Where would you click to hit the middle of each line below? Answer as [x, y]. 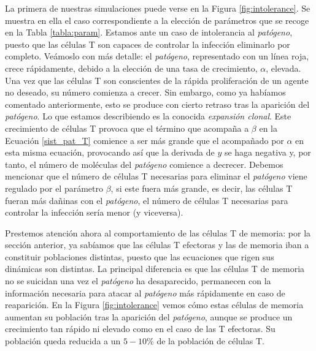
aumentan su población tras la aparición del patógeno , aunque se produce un [149, 316]
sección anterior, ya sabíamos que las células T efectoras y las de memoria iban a [157, 245]
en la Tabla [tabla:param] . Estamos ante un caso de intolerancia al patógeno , [149, 32]
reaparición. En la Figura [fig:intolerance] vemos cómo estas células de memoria [154, 305]
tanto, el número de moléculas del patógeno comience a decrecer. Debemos [144, 164]
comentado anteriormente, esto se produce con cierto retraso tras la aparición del [157, 104]
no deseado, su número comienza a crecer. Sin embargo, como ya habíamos [145, 92]
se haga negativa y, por [268, 152]
